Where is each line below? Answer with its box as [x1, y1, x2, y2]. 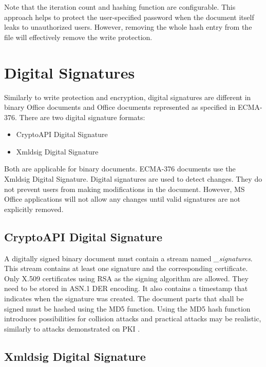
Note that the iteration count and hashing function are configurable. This [4, 2, 236, 12]
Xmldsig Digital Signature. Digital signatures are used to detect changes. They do [4, 173, 262, 184]
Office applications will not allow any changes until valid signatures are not [4, 194, 241, 204]
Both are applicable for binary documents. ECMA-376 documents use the [4, 163, 236, 174]
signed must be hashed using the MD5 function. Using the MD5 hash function [4, 303, 251, 314]
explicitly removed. [4, 203, 64, 214]
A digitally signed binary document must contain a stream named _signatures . [4, 253, 253, 263]
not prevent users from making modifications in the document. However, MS [4, 183, 245, 194]
